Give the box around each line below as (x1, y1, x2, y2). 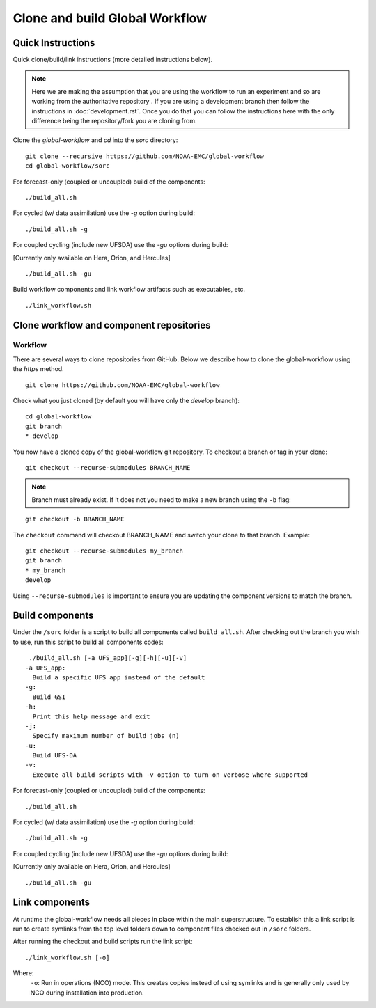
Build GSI (32, 693, 66, 701)
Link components (13, 897, 91, 908)
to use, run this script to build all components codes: (13, 638, 164, 646)
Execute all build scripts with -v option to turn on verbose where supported (32, 771, 308, 779)
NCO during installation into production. (30, 989, 144, 997)
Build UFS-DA (32, 752, 77, 759)
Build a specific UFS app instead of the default (32, 673, 205, 682)
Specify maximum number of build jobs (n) (32, 732, 180, 740)
